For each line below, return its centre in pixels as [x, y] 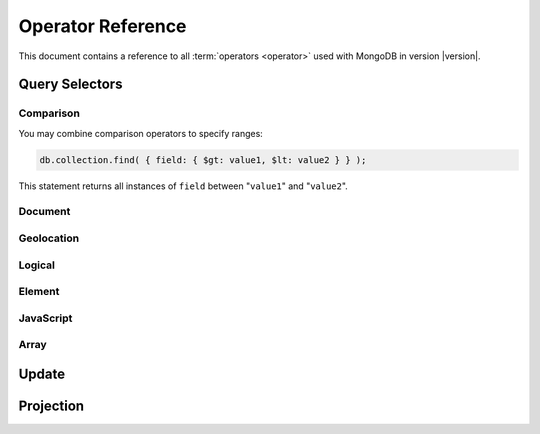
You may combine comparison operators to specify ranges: [141, 133]
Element [39, 292]
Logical [36, 265]
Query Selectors [70, 84]
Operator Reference [102, 26]
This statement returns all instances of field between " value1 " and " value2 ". [183, 186]
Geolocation [49, 238]
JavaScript [45, 318]
